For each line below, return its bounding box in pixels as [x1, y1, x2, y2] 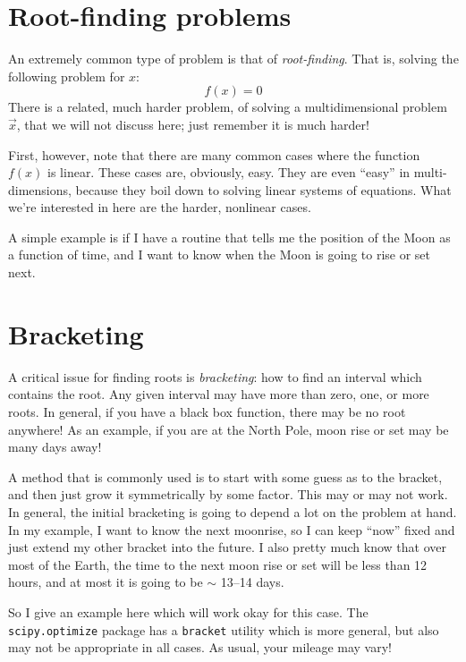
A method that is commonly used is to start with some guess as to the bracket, [8, 467, 443, 486]
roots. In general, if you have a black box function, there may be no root [8, 402, 406, 420]
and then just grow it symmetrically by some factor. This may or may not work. [8, 485, 448, 504]
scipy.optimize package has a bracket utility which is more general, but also [8, 620, 439, 639]
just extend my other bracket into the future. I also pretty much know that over [8, 538, 446, 556]
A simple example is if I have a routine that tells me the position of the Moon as [8, 227, 451, 246]
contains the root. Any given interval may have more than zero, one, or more [8, 385, 429, 403]
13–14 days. [220, 573, 284, 591]
